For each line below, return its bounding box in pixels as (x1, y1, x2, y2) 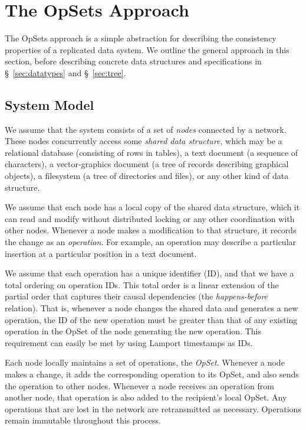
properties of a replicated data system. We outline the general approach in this (5, 43, 289, 56)
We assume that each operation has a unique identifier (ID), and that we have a (5, 267, 294, 279)
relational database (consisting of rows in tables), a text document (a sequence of (5, 146, 298, 158)
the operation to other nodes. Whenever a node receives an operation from (5, 379, 274, 392)
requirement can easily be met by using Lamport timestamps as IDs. (5, 336, 253, 348)
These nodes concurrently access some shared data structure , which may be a (5, 135, 282, 147)
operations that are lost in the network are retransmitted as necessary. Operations (5, 402, 301, 415)
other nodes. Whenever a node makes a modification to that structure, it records (5, 224, 297, 236)
